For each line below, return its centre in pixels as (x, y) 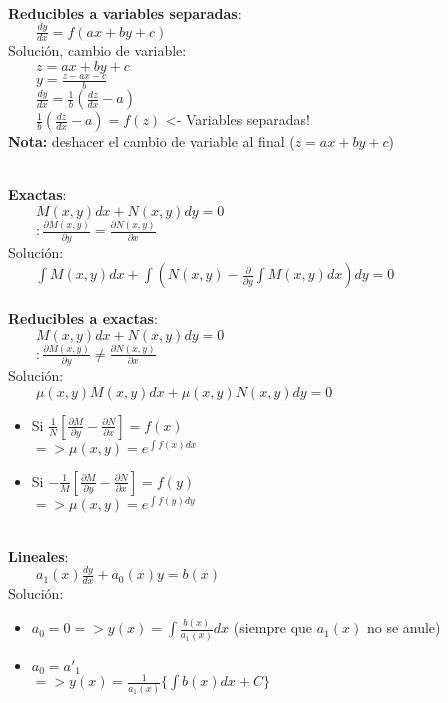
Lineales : (38, 555)
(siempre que (273, 627)
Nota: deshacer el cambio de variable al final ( (151, 141)
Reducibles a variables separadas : (125, 12)
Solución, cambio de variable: (97, 50)
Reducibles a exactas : (83, 317)
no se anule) (403, 627)
